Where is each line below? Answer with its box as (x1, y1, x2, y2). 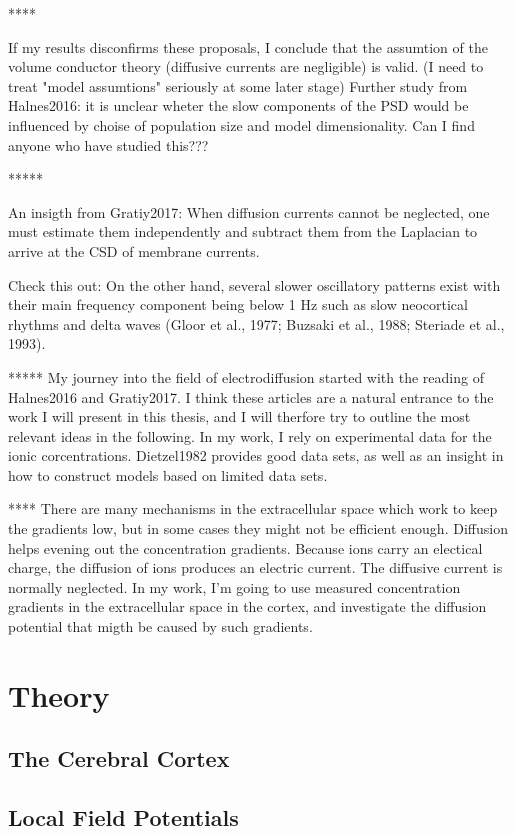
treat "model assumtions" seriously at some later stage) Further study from (8, 75, 468, 96)
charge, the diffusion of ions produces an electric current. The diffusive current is (8, 557, 503, 578)
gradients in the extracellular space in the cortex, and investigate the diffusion (8, 596, 487, 617)
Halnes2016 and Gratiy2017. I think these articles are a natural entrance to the (8, 386, 494, 407)
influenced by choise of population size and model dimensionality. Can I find (8, 114, 475, 135)
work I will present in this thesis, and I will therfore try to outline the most (8, 406, 471, 427)
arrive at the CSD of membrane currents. (8, 240, 260, 261)
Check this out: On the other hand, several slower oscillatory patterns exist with (8, 274, 501, 295)
